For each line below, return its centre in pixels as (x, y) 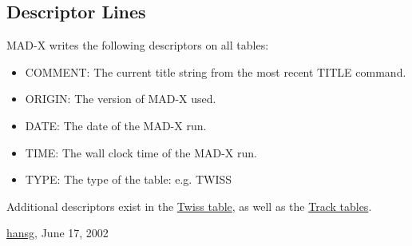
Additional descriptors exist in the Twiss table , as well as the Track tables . (189, 206)
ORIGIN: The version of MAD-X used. (121, 99)
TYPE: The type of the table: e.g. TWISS (129, 179)
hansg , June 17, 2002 (57, 233)
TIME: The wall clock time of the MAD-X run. (141, 152)
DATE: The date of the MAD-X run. (116, 125)
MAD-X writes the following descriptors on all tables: (138, 45)
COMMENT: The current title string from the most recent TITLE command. (216, 71)
